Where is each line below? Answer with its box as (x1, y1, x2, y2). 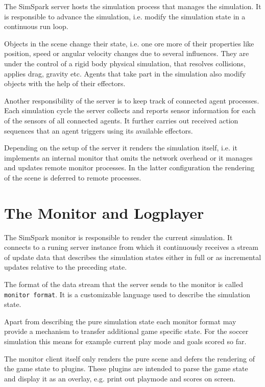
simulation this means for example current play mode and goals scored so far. (4, 336, 247, 347)
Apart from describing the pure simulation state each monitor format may (4, 316, 236, 326)
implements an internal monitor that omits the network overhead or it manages (4, 152, 253, 163)
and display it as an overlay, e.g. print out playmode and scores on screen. (4, 373, 236, 383)
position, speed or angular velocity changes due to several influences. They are (4, 48, 249, 59)
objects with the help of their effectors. (4, 78, 126, 89)
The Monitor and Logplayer (4, 202, 204, 223)
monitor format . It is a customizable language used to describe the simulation (4, 289, 251, 299)
